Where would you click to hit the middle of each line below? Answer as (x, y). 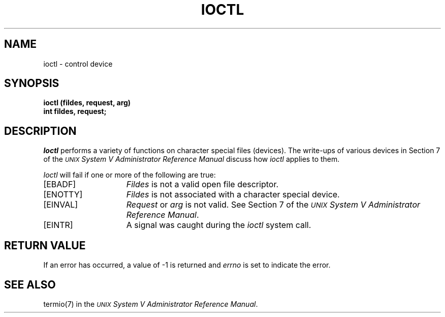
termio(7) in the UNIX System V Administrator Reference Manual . (151, 304)
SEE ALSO (30, 284)
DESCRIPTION (40, 131)
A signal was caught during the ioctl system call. (219, 225)
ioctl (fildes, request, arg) (87, 103)
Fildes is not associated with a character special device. (233, 195)
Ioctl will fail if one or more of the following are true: (130, 175)
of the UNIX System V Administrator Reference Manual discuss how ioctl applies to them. (192, 159)
